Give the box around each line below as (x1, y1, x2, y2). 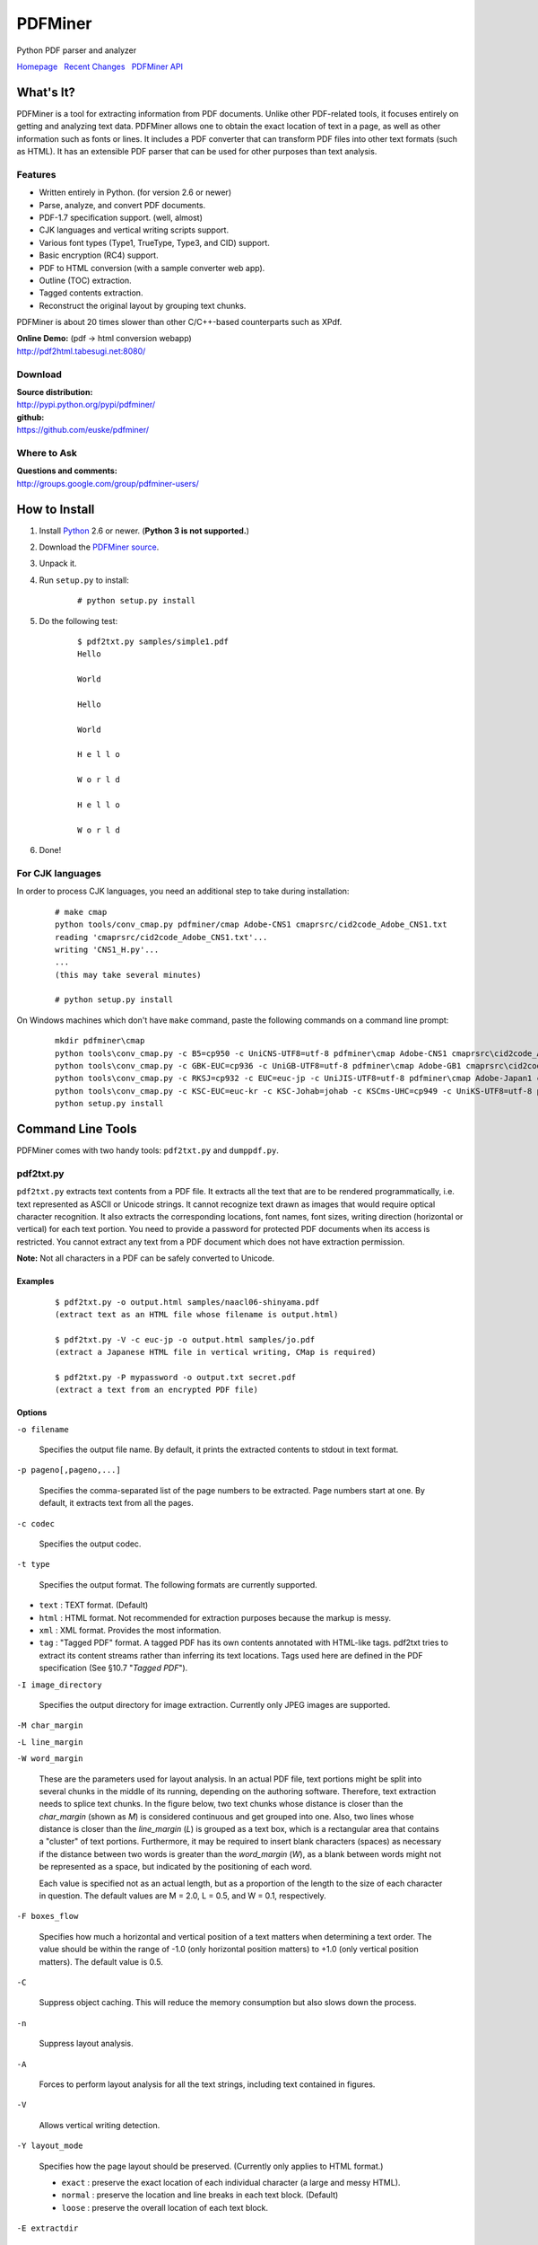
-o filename (16, 1424, 69, 1434)
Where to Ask (16, 446, 78, 459)
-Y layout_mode (16, 2141, 84, 2151)
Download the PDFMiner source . (39, 541, 160, 552)
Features (16, 168, 56, 180)
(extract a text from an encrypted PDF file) (55, 1385, 259, 1395)
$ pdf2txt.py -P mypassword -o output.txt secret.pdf (55, 1372, 296, 1382)
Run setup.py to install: (39, 575, 130, 585)
